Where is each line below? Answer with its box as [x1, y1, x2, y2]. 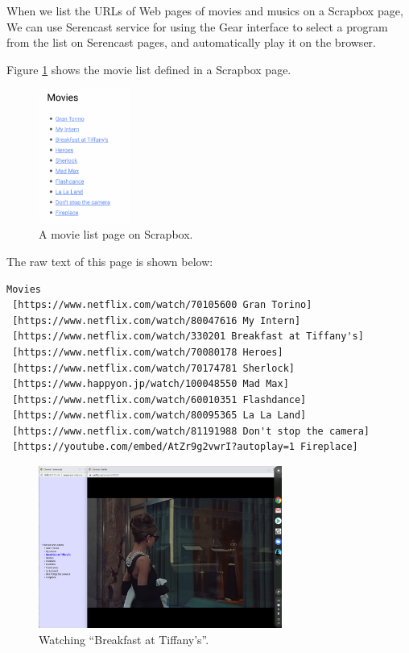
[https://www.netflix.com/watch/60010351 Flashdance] [12, 393, 307, 406]
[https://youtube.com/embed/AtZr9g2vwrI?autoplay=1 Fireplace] [12, 441, 358, 453]
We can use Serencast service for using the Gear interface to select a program [6, 18, 388, 35]
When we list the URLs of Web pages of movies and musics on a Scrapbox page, [6, 2, 403, 19]
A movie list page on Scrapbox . [39, 226, 193, 243]
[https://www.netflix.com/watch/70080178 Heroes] [12, 346, 283, 358]
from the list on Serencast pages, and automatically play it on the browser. [6, 34, 376, 51]
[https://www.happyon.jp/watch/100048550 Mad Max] [12, 378, 289, 390]
